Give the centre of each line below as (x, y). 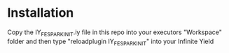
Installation (41, 13)
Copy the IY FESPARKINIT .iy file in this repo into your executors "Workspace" (115, 33)
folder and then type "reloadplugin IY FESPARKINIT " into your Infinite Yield (111, 42)
